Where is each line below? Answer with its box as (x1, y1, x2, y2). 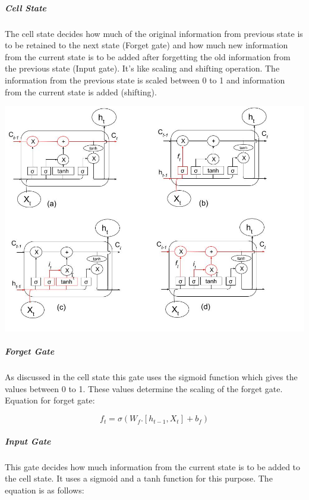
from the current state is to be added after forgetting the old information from (5, 50, 291, 63)
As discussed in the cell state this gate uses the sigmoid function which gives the (5, 371, 298, 383)
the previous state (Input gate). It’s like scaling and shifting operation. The (5, 62, 280, 74)
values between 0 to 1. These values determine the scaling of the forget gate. (5, 382, 283, 395)
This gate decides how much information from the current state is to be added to (5, 460, 301, 473)
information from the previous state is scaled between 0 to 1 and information (5, 73, 285, 86)
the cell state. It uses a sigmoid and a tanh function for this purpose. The (5, 472, 273, 485)
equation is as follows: (5, 483, 84, 496)
